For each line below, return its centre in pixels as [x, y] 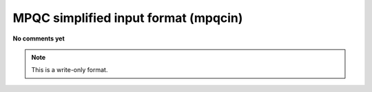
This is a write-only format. [70, 70]
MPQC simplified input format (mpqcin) [128, 18]
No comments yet [39, 38]
